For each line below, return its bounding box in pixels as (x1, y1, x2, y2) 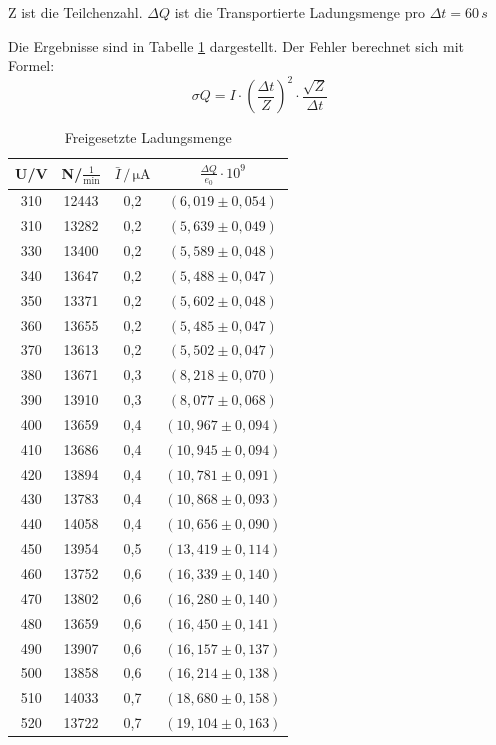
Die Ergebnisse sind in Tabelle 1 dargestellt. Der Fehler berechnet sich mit (8, 35, 464, 56)
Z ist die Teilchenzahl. (8, 2, 143, 22)
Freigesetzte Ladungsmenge (64, 127, 232, 148)
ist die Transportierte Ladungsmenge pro (174, 2, 425, 22)
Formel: (8, 55, 55, 76)
